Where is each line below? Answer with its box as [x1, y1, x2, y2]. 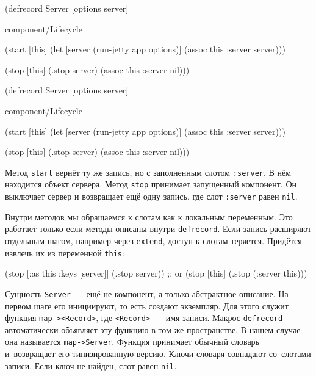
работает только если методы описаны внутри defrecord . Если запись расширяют [5, 222, 312, 235]
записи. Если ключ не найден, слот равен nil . [5, 359, 177, 372]
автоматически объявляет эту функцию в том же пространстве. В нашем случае [5, 323, 301, 336]
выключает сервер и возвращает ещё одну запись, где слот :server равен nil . [5, 190, 298, 203]
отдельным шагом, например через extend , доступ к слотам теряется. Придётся [5, 234, 302, 247]
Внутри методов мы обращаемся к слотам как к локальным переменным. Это [5, 210, 293, 223]
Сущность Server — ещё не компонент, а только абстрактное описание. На [5, 287, 289, 300]
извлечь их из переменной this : [5, 246, 124, 259]
